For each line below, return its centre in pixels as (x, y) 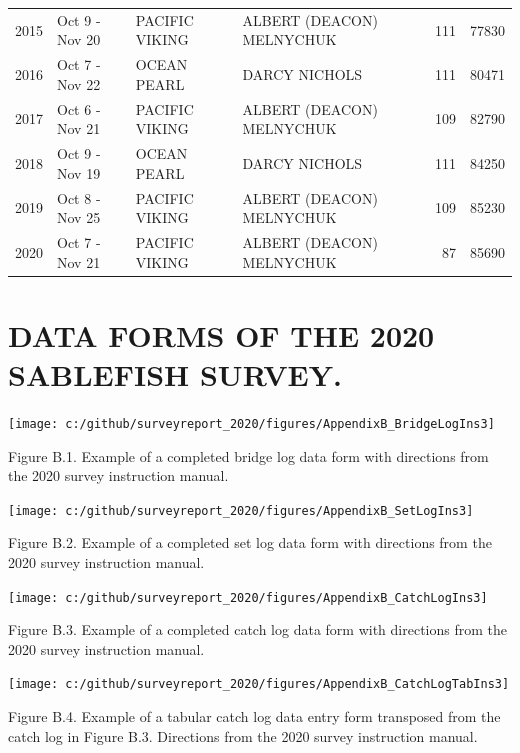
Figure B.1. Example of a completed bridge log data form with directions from (248, 455)
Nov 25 (79, 217)
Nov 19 (79, 172)
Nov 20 (79, 39)
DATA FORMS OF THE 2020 (221, 334)
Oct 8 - (79, 197)
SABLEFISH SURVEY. (175, 374)
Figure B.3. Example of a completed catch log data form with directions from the (257, 629)
